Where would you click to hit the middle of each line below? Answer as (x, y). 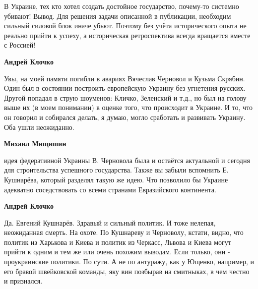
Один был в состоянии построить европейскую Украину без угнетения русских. (125, 88)
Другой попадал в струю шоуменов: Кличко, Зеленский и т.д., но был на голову (125, 97)
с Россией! (20, 45)
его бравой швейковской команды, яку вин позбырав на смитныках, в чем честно (127, 271)
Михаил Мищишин (35, 144)
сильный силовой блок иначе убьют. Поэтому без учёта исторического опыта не (125, 26)
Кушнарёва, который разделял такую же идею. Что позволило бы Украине (116, 179)
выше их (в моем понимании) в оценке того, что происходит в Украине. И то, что (129, 107)
